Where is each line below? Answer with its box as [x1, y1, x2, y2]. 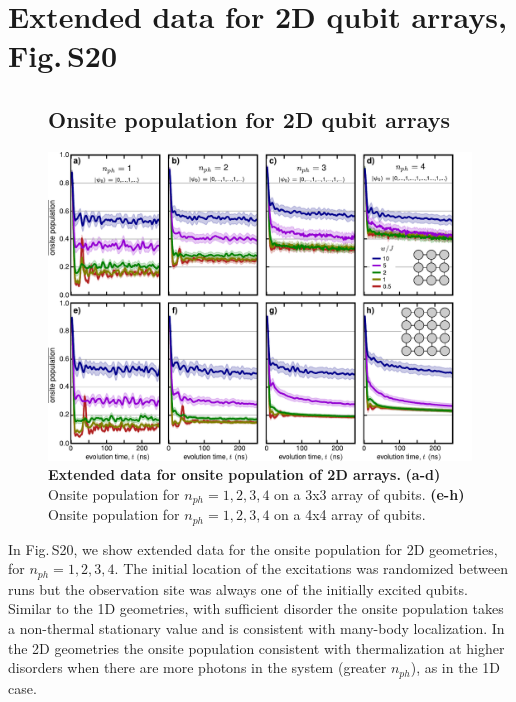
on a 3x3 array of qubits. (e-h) [274, 483, 465, 504]
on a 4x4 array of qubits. [274, 504, 426, 525]
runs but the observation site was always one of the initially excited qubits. [8, 578, 468, 599]
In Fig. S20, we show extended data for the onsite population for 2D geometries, [8, 538, 498, 559]
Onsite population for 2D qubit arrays [48, 103, 451, 134]
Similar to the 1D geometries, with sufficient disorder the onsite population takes [8, 598, 504, 619]
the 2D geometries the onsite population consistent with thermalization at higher [8, 637, 505, 658]
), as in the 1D [410, 657, 501, 678]
